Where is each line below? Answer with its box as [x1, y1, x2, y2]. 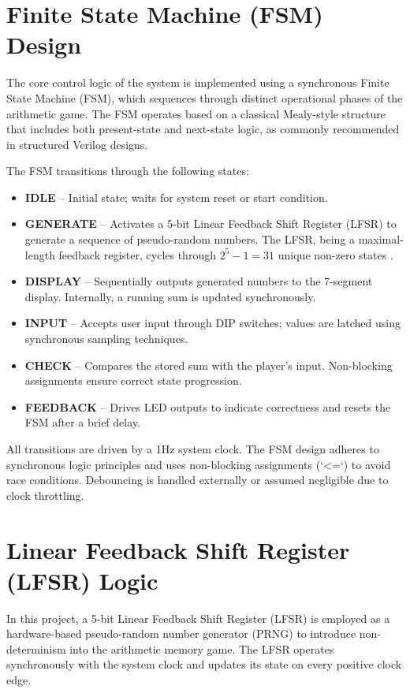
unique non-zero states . [278, 246, 393, 263]
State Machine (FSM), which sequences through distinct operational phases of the [6, 89, 403, 106]
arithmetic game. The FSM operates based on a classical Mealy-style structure [6, 105, 386, 121]
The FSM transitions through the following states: [6, 162, 249, 179]
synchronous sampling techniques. [24, 330, 188, 347]
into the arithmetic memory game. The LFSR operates [69, 640, 334, 657]
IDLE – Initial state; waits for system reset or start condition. [24, 188, 328, 205]
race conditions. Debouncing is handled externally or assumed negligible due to [6, 471, 389, 488]
